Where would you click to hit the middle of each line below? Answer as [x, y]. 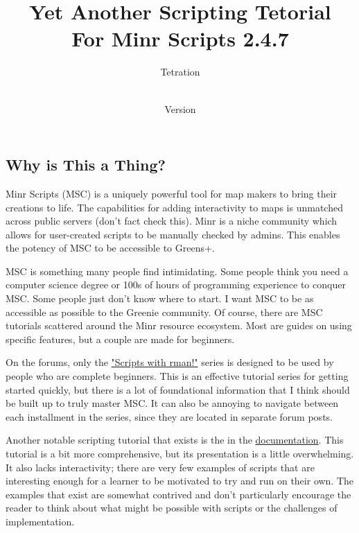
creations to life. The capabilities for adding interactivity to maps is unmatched [174, 207]
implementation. [40, 521]
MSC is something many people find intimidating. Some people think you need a [177, 271]
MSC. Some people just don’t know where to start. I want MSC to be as [160, 298]
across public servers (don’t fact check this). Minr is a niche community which [172, 221]
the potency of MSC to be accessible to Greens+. [110, 248]
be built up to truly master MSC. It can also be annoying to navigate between [172, 403]
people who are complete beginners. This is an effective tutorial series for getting [177, 376]
